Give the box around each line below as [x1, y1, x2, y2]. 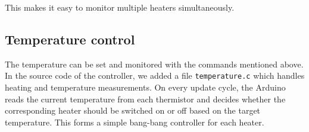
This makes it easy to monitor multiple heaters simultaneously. [5, 1, 235, 13]
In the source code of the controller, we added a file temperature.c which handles [5, 69, 305, 82]
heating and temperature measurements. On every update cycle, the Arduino [5, 81, 286, 94]
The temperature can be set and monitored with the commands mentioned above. [5, 57, 304, 70]
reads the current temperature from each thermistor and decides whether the [5, 92, 286, 105]
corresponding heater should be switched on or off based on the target [5, 104, 261, 117]
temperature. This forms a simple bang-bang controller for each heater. [5, 115, 264, 128]
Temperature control [5, 30, 135, 48]
